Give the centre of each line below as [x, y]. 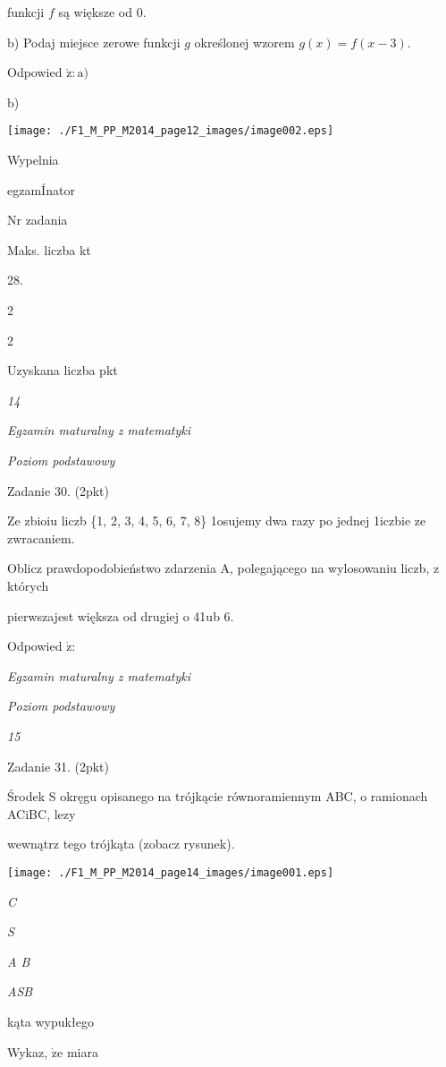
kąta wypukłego [50, 1021]
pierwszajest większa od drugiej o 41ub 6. [121, 615]
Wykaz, [28, 1051]
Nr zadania [38, 220]
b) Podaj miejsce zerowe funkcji [94, 42]
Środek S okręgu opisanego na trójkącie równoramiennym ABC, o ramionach [218, 796]
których [28, 585]
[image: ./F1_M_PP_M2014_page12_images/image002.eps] [171, 131]
